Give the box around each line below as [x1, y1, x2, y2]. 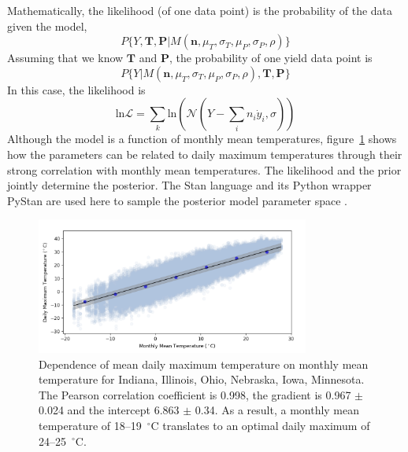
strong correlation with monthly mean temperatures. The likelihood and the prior [7, 161, 402, 178]
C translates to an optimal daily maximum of [150, 417, 370, 433]
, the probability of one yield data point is [169, 50, 373, 66]
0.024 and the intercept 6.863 [39, 402, 180, 418]
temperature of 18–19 [39, 417, 142, 433]
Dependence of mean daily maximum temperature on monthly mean [39, 355, 369, 372]
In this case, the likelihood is [7, 81, 146, 97]
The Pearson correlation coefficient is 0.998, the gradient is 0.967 [39, 386, 351, 402]
